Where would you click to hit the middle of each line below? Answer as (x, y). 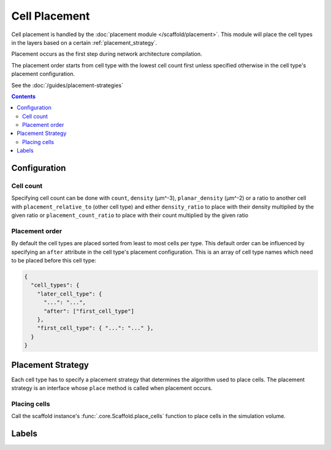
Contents (24, 96)
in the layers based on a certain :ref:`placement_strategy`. (84, 42)
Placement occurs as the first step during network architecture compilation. (107, 54)
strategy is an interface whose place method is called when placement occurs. (112, 388)
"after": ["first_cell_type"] (89, 311)
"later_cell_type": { (70, 294)
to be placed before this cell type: (54, 261)
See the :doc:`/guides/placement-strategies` (67, 85)
